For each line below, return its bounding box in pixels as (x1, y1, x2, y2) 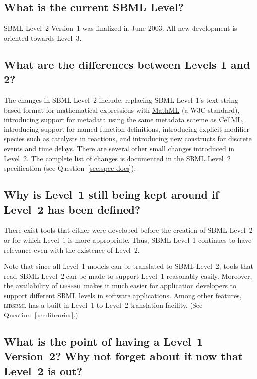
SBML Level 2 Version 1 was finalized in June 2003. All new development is (4, 23, 237, 33)
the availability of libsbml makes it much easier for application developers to (4, 280, 237, 291)
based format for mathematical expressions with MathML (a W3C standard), (4, 104, 240, 115)
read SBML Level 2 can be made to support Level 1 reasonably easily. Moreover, (4, 270, 252, 281)
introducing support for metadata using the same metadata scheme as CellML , (4, 114, 244, 125)
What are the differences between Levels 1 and (4, 57, 250, 72)
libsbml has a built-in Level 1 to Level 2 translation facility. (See (4, 300, 203, 310)
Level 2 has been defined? (4, 201, 141, 217)
